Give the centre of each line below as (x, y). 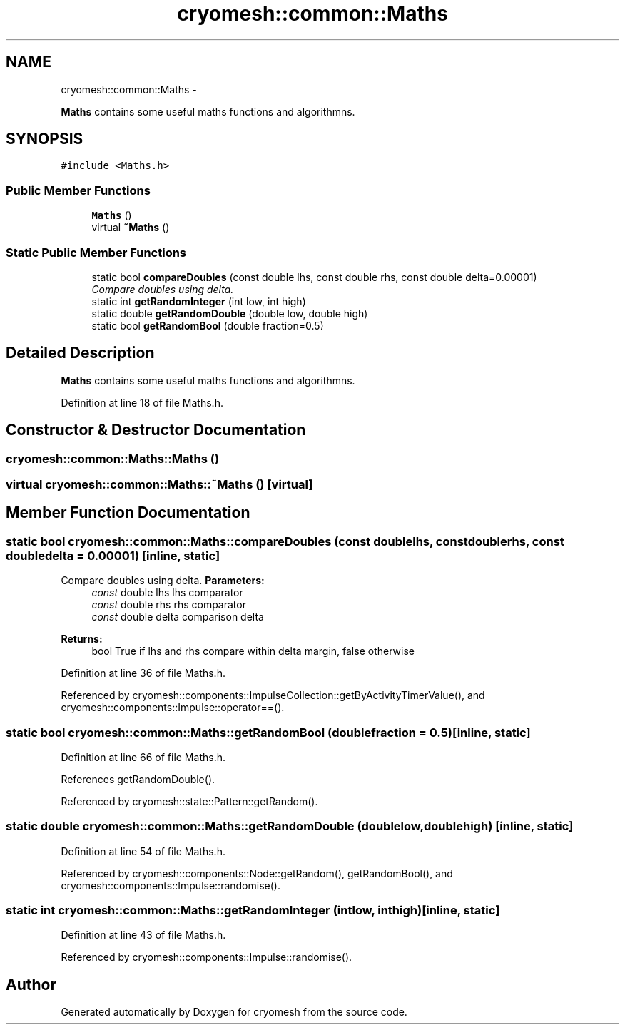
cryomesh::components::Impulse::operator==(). (173, 708)
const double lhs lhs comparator (167, 593)
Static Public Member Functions (96, 252)
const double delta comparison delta (178, 617)
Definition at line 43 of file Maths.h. (143, 935)
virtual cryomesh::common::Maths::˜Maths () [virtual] (159, 484)
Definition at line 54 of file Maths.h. (143, 851)
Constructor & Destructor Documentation (156, 430)
